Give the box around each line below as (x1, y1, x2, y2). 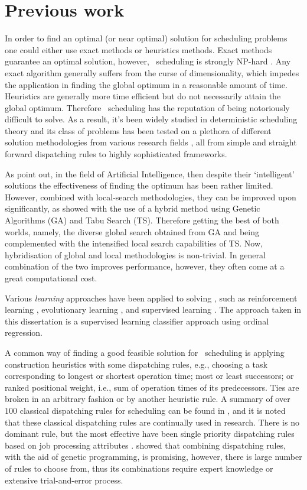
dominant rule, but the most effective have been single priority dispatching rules (5, 427, 295, 440)
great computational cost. (5, 272, 97, 284)
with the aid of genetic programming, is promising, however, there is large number (5, 450, 302, 463)
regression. (5, 326, 43, 339)
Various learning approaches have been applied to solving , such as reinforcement (5, 291, 298, 304)
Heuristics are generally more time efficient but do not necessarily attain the (5, 90, 281, 102)
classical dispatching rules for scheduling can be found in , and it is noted (19, 404, 286, 416)
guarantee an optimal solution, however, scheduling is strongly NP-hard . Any (5, 55, 291, 67)
